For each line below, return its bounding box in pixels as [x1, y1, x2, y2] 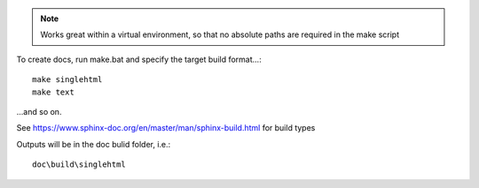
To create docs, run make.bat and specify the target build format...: [16, 54, 262, 64]
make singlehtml [32, 75, 103, 85]
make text [32, 86, 75, 97]
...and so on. [16, 106, 62, 117]
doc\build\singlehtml [32, 160, 126, 169]
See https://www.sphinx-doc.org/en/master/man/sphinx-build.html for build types [16, 123, 316, 133]
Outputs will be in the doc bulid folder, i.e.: [16, 139, 171, 149]
